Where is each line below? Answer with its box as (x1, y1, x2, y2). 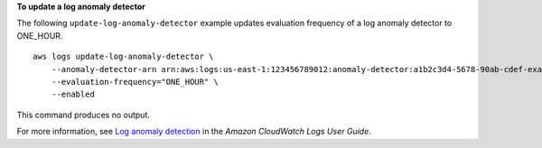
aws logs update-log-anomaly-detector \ (33, 51, 214, 62)
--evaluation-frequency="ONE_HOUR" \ (51, 77, 219, 87)
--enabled (51, 89, 95, 99)
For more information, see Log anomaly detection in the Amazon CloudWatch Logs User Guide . (16, 126, 372, 137)
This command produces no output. (16, 109, 151, 120)
